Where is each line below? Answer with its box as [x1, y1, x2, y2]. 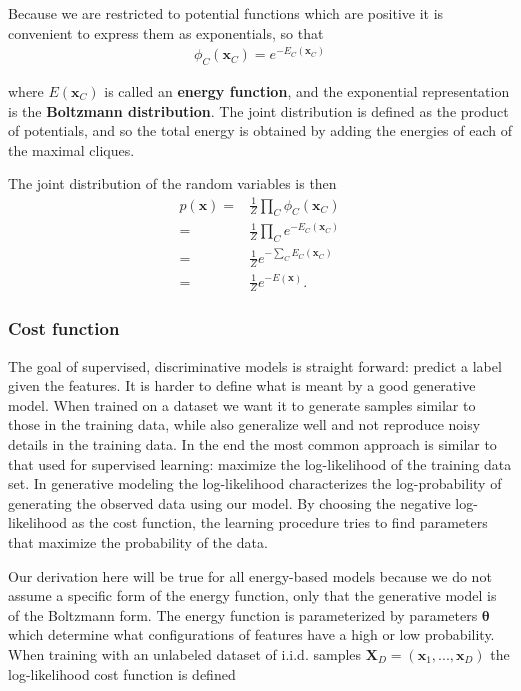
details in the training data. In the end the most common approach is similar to [8, 433, 497, 454]
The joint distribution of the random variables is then [8, 173, 337, 194]
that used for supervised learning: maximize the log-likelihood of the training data [8, 453, 512, 474]
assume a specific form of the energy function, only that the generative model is [8, 585, 497, 606]
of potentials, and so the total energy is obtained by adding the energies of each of [8, 120, 512, 141]
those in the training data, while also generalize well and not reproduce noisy [8, 414, 481, 435]
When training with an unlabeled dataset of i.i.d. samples [8, 643, 362, 664]
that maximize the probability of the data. [8, 531, 268, 552]
